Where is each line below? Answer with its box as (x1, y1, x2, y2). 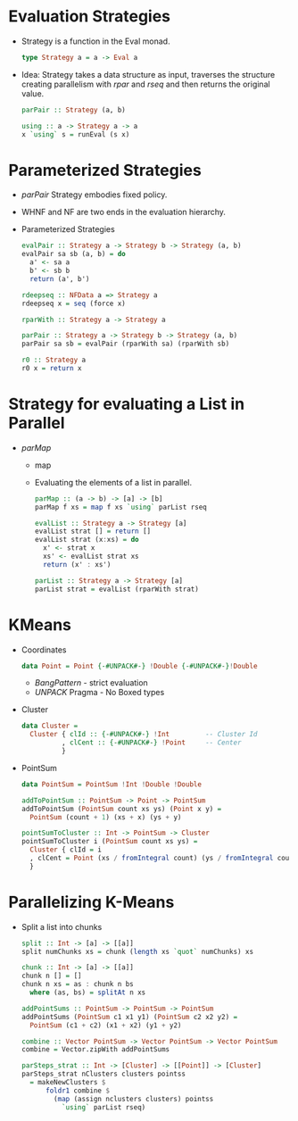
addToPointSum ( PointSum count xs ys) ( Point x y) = (21, 804, 222, 813)
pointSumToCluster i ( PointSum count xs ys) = (21, 837, 198, 846)
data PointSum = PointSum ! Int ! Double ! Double (21, 779, 203, 789)
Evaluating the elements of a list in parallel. (34, 477, 193, 487)
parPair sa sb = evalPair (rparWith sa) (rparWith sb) (21, 339, 230, 349)
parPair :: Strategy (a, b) (21, 105, 126, 114)
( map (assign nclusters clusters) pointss (54, 1094, 214, 1103)
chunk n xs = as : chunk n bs (21, 980, 135, 989)
